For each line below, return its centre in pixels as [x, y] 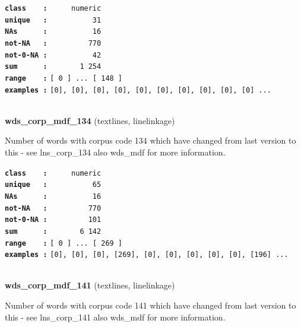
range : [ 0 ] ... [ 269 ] [64, 243]
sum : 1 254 [53, 67]
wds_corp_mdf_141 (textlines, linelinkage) [90, 285]
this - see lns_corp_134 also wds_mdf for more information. [115, 152]
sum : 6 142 [53, 231]
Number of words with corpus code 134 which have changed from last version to [150, 140]
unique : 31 [53, 20]
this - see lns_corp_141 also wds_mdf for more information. [115, 317]
